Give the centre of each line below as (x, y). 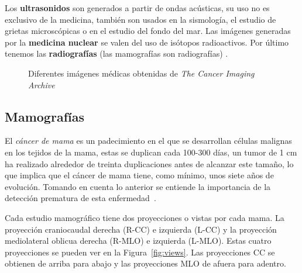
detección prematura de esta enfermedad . (80, 198)
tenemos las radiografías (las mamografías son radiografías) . (116, 53)
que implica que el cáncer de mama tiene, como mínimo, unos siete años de (139, 175)
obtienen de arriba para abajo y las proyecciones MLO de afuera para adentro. (145, 263)
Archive (42, 84)
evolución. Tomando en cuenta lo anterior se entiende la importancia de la (138, 186)
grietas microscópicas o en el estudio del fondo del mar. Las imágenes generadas (148, 31)
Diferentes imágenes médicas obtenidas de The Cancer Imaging (141, 73)
